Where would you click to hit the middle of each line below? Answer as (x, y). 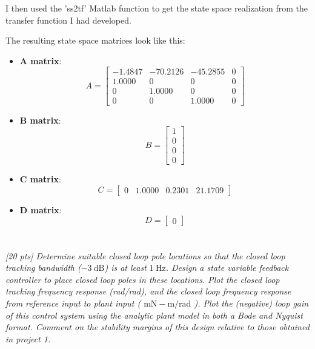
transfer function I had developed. (68, 20)
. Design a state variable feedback (227, 268)
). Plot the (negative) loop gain (251, 303)
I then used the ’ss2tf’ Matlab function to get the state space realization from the (157, 8)
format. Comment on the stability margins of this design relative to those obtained (157, 327)
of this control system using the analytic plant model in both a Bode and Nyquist (154, 315)
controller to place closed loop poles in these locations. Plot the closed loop (143, 279)
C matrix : (40, 179)
